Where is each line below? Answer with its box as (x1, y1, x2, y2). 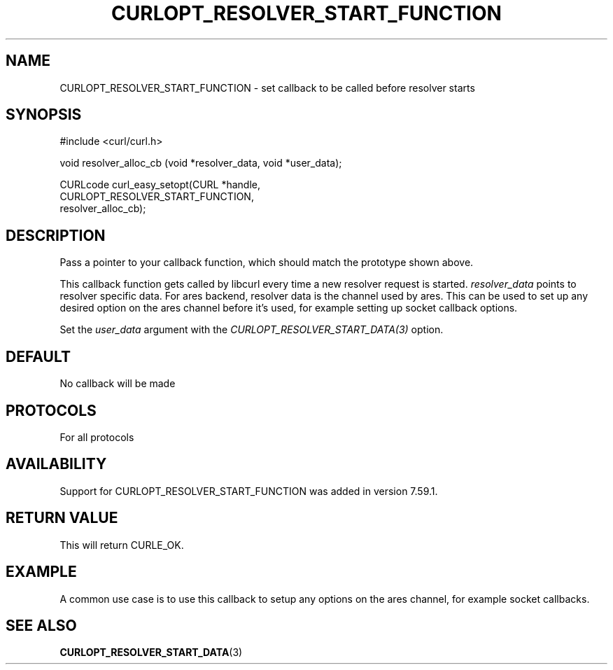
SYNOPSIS (6, 106, 82, 124)
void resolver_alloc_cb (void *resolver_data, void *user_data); (59, 157, 342, 169)
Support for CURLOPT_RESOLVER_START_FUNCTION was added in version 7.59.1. (59, 484, 438, 497)
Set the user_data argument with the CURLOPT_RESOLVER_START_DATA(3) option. (59, 323, 444, 336)
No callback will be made (59, 377, 176, 390)
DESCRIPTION (6, 226, 106, 244)
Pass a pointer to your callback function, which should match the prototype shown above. (59, 256, 474, 269)
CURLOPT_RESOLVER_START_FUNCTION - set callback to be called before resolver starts (59, 81, 475, 94)
